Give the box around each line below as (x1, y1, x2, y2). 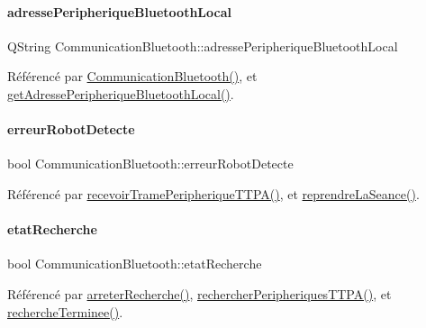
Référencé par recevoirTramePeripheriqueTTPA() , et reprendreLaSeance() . (7, 184, 420, 203)
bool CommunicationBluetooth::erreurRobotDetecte (7, 154, 294, 173)
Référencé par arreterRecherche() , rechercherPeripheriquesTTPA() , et (7, 284, 392, 303)
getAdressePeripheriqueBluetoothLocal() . (7, 84, 234, 103)
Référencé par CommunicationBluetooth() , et (7, 67, 258, 86)
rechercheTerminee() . (7, 302, 123, 321)
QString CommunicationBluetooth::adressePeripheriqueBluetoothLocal (7, 36, 398, 55)
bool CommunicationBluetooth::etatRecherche (7, 254, 262, 273)
